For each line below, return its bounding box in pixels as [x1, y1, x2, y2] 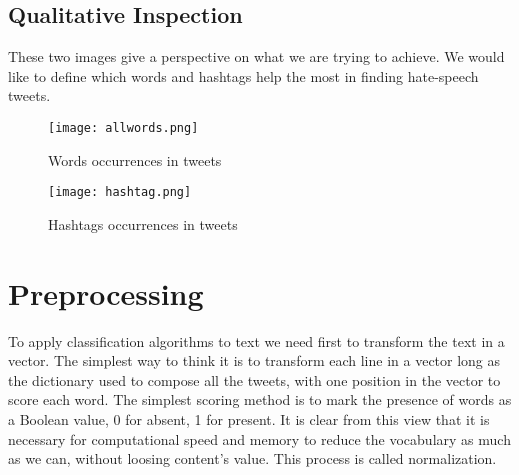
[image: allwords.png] [48, 120, 199, 135]
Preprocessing [8, 272, 204, 313]
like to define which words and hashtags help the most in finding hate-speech [8, 65, 479, 86]
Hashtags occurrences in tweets [48, 213, 238, 234]
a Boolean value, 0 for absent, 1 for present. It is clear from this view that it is [8, 408, 490, 429]
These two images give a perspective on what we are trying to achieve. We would [8, 46, 505, 67]
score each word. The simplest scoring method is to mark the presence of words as [8, 389, 512, 410]
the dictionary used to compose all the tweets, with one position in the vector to [8, 369, 501, 390]
